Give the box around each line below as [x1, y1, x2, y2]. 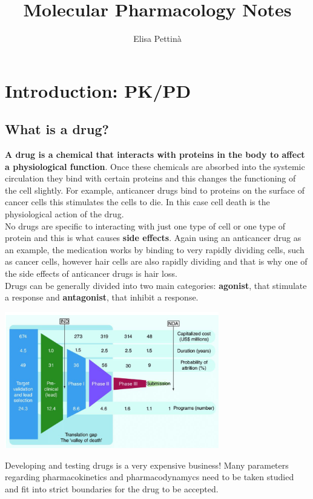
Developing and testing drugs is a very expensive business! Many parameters [5, 458, 289, 471]
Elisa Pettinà [133, 32, 182, 45]
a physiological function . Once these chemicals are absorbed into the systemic [5, 160, 305, 172]
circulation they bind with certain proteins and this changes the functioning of [5, 172, 296, 185]
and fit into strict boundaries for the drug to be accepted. [5, 482, 219, 495]
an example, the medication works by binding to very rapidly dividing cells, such [5, 243, 305, 256]
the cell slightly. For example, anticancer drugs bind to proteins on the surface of [5, 183, 305, 196]
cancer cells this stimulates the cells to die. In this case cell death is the [5, 195, 270, 208]
